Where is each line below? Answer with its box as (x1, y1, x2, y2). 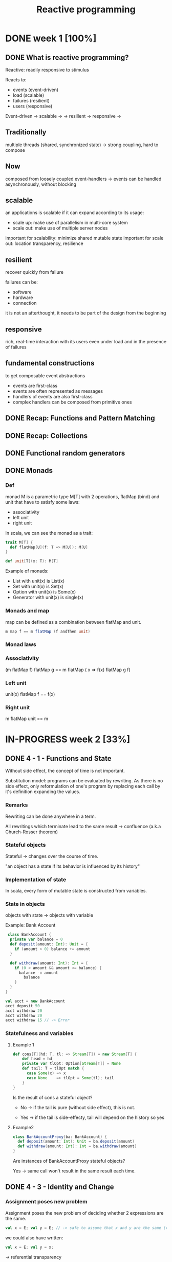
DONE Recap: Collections (5, 431, 88, 440)
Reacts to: (5, 77, 27, 83)
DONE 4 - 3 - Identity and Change (5, 1183, 114, 1191)
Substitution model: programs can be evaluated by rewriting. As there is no (5, 778, 163, 784)
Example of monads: (5, 568, 49, 574)
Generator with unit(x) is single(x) (12, 594, 83, 601)
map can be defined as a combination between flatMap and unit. (5, 619, 142, 625)
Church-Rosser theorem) (5, 829, 58, 835)
